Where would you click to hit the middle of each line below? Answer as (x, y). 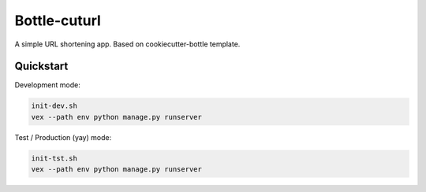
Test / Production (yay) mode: (63, 137)
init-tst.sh (54, 158)
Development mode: (47, 85)
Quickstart (41, 66)
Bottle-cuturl (58, 20)
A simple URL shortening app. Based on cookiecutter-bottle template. (127, 44)
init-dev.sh (54, 106)
